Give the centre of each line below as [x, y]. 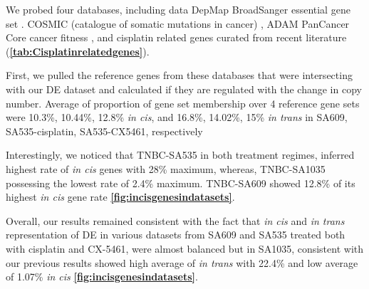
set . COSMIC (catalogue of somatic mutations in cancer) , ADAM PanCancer [178, 23]
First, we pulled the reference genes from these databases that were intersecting [179, 75]
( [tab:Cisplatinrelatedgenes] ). [78, 51]
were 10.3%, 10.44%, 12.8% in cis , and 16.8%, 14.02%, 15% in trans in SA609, [177, 117]
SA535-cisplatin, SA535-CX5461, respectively [104, 131]
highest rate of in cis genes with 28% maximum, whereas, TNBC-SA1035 [166, 168]
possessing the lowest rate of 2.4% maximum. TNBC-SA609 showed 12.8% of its [181, 183]
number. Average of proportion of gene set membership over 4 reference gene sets [183, 103]
